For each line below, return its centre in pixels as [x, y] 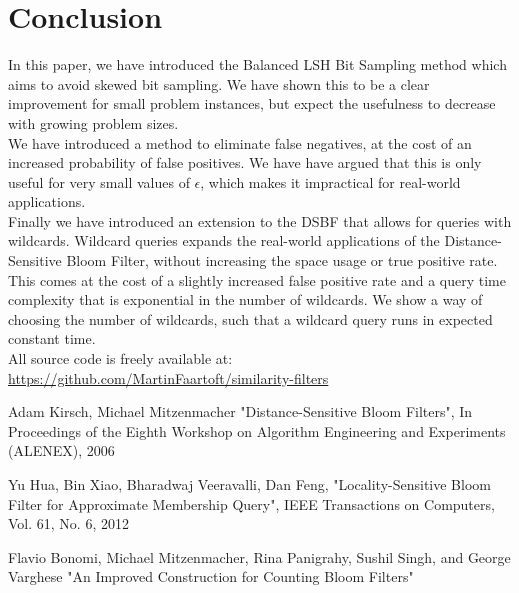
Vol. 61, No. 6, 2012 [68, 523]
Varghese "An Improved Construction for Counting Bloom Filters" [211, 576]
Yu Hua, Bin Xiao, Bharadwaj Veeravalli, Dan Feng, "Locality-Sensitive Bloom [249, 484]
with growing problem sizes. [93, 122]
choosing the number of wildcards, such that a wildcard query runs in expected [250, 318]
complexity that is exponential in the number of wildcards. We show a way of [245, 299]
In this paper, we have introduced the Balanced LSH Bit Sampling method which [257, 64]
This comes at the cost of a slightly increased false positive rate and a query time [257, 279]
